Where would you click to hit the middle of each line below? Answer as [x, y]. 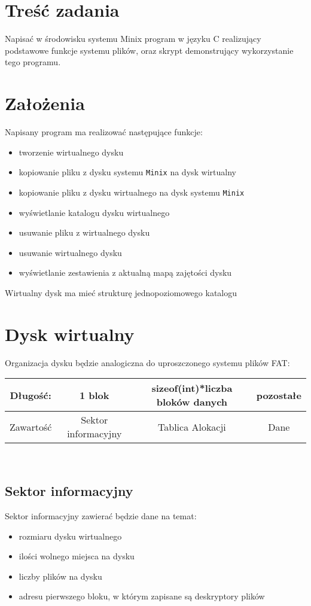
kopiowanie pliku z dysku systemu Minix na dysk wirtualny [128, 172]
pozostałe [279, 395]
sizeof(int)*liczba [192, 388]
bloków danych [192, 402]
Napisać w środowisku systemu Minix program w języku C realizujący [133, 39]
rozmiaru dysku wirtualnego [70, 536]
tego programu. [33, 62]
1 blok [94, 395]
